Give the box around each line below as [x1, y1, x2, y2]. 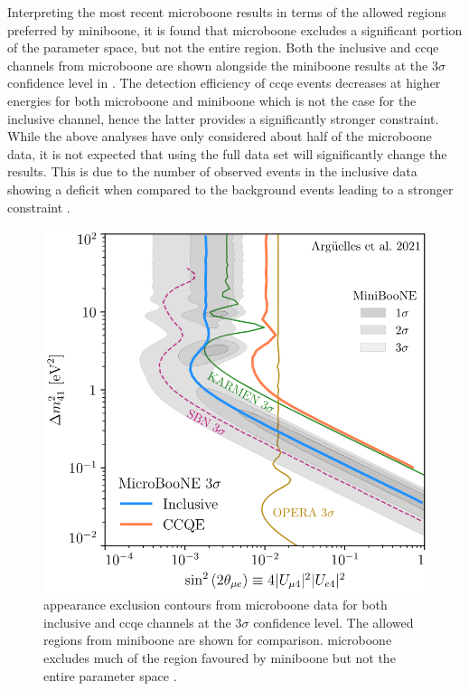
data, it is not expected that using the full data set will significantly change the [7, 144, 447, 163]
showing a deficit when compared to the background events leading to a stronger [7, 179, 454, 198]
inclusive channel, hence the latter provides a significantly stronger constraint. [7, 109, 439, 128]
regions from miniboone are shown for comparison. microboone [43, 630, 392, 649]
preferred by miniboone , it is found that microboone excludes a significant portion [7, 20, 463, 39]
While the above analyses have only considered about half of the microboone [7, 127, 432, 146]
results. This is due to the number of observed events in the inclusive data [7, 162, 417, 181]
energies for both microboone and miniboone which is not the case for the [7, 90, 417, 109]
